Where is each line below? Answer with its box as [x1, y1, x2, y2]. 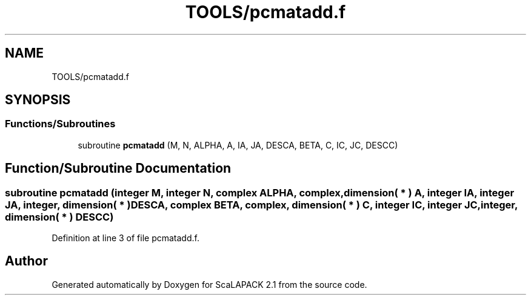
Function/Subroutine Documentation [5, 161, 232, 176]
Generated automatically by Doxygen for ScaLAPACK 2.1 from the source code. [52, 279, 367, 290]
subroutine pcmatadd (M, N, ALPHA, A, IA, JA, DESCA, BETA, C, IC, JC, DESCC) [78, 139, 398, 150]
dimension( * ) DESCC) [5, 210, 114, 223]
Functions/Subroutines [5, 118, 116, 130]
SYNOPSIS [5, 92, 71, 108]
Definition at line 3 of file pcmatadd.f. [52, 233, 199, 244]
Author [5, 253, 48, 269]
